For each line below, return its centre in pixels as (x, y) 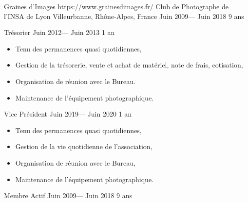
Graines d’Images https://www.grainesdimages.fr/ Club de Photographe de (116, 6)
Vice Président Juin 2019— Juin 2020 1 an (68, 114)
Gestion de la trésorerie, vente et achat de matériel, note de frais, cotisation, (129, 65)
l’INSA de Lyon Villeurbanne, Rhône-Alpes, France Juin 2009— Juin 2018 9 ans (124, 16)
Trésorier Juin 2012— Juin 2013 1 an (59, 32)
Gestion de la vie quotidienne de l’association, (84, 146)
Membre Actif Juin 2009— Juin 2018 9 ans (68, 195)
